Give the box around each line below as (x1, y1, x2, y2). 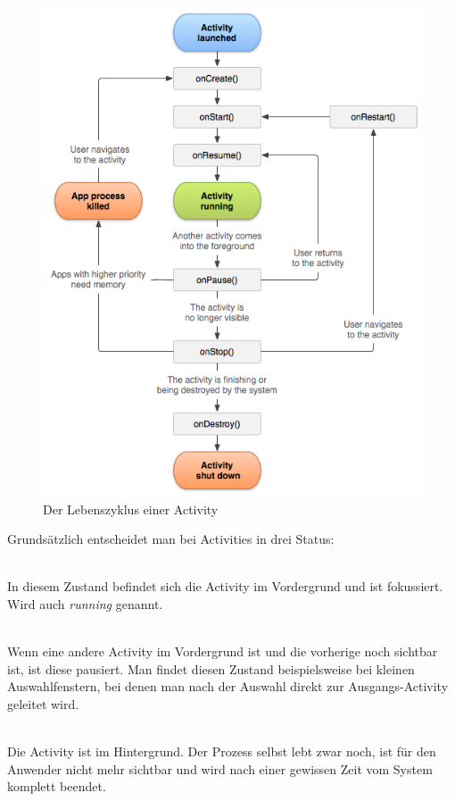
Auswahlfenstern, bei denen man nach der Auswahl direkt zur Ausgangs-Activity (7, 677, 449, 696)
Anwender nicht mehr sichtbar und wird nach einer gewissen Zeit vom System (7, 759, 433, 778)
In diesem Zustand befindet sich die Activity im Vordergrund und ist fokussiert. (7, 577, 443, 596)
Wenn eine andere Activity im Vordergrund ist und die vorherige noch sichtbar (7, 642, 438, 661)
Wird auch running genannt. (7, 594, 163, 613)
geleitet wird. (7, 694, 79, 713)
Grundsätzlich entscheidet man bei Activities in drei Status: (7, 530, 335, 548)
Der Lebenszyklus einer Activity (43, 499, 219, 518)
